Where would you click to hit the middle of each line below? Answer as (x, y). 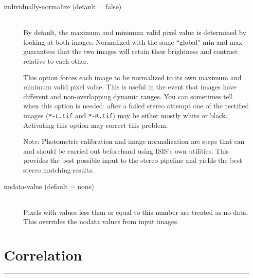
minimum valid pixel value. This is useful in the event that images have (130, 87)
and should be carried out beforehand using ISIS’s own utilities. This (126, 150)
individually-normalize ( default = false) (63, 6)
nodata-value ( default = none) (49, 186)
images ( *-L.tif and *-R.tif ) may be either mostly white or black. (126, 115)
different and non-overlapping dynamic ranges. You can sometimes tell (128, 96)
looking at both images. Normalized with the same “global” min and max (133, 42)
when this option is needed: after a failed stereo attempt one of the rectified (136, 106)
